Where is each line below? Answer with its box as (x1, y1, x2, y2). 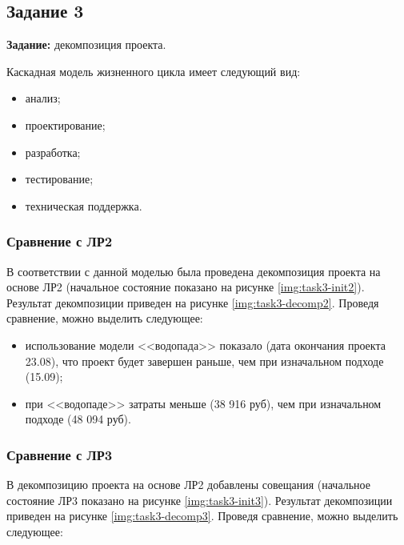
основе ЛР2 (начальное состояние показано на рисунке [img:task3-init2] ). (6, 279, 365, 295)
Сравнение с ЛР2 (6, 231, 113, 251)
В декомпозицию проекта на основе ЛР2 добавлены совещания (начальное (6, 476, 370, 493)
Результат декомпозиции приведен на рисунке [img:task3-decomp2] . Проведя (6, 294, 379, 311)
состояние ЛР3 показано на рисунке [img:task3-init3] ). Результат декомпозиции (6, 491, 393, 508)
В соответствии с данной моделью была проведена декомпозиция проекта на (6, 262, 381, 279)
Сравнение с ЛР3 (6, 444, 113, 464)
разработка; (25, 143, 81, 160)
